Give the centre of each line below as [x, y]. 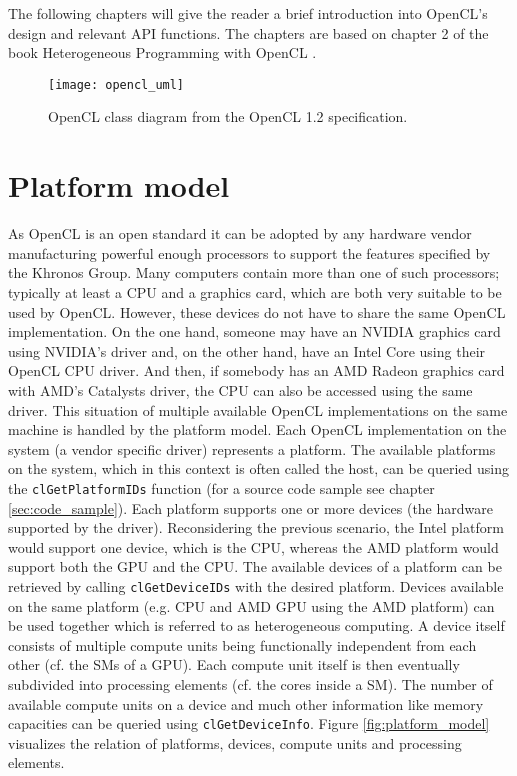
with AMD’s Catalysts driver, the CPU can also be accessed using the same [240, 389]
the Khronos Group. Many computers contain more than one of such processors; [254, 272]
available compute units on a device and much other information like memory [246, 703]
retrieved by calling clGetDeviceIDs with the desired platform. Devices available [256, 585]
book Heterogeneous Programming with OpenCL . [162, 52]
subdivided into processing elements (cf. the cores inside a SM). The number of [250, 683]
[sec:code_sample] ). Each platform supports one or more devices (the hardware [250, 507]
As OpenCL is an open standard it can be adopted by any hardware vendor [240, 233]
